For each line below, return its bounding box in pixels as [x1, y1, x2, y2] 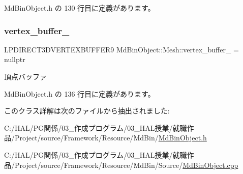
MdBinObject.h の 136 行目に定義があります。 [4, 88, 155, 99]
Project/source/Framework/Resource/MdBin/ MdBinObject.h [14, 132, 207, 143]
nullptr [4, 54, 25, 65]
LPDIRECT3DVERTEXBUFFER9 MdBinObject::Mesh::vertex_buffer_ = [4, 44, 239, 54]
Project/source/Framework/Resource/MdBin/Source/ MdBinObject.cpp [14, 159, 238, 170]
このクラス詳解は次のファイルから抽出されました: [4, 105, 170, 116]
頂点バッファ [4, 71, 47, 81]
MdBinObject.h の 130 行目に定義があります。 [4, 3, 155, 13]
